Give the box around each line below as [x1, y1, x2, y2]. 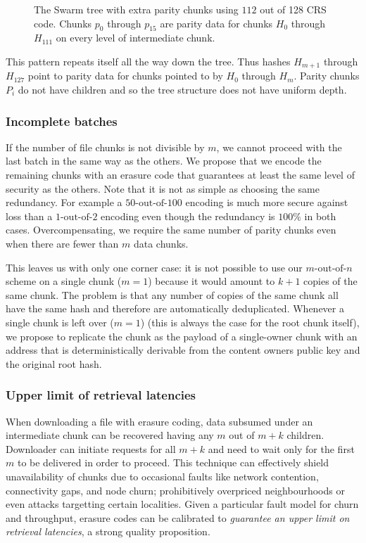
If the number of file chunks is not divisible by [6, 139, 205, 154]
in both [304, 208, 336, 223]
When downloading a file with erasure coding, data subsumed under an [6, 414, 313, 428]
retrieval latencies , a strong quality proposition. [6, 524, 210, 539]
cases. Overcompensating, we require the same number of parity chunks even [6, 222, 336, 237]
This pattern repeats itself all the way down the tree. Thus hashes [6, 53, 291, 68]
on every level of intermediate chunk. [56, 30, 215, 45]
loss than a [6, 208, 53, 223]
